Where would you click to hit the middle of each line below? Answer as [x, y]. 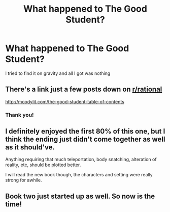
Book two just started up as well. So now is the [80, 196]
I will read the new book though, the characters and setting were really [79, 175]
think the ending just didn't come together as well [85, 139]
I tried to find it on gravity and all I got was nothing [58, 73]
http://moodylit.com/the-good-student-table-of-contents [65, 101]
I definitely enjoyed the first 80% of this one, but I [85, 131]
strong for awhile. [24, 180]
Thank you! [20, 115]
